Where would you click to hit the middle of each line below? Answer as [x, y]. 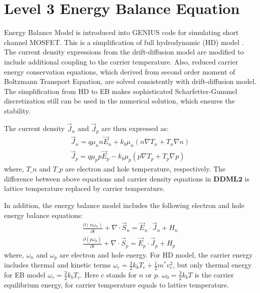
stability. [17, 110]
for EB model [25, 274]
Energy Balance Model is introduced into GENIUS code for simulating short [121, 32]
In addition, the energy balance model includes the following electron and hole [124, 205]
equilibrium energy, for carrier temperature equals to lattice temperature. [116, 284]
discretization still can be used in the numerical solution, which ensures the [119, 101]
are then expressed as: [135, 128]
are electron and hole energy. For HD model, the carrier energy [156, 254]
